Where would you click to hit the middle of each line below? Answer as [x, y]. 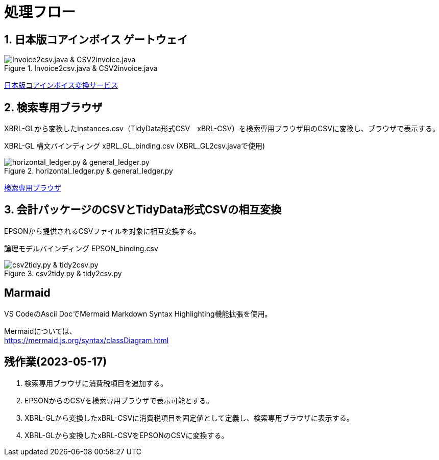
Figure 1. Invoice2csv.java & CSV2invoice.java [81, 68]
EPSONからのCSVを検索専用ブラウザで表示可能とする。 [119, 400]
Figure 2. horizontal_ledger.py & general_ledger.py [89, 171]
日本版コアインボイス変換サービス [61, 85]
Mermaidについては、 [40, 331]
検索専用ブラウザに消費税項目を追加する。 [96, 383]
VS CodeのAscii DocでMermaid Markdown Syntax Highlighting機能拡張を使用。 [138, 313]
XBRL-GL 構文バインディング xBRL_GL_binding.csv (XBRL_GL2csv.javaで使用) [135, 146]
